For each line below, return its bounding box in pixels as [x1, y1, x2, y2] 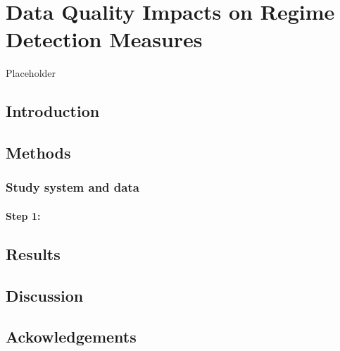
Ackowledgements [6, 326, 137, 347]
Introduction [6, 100, 100, 122]
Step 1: [6, 208, 41, 223]
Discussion [6, 284, 84, 306]
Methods [6, 142, 71, 164]
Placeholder [6, 66, 56, 80]
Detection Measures [6, 25, 203, 54]
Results [6, 242, 61, 264]
